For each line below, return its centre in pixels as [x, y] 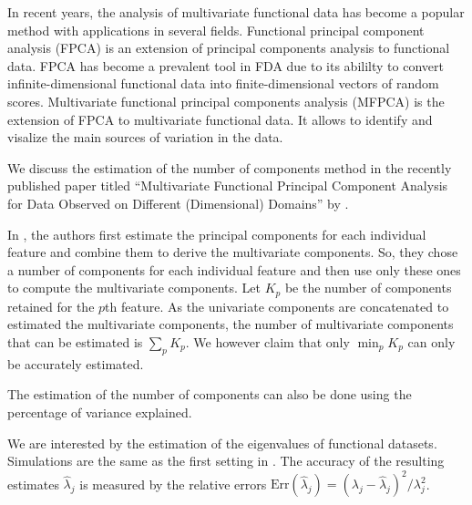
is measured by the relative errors [173, 484]
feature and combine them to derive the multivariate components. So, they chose [233, 252]
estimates [33, 484]
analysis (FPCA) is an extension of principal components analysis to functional [229, 48]
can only [431, 341]
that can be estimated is [75, 341]
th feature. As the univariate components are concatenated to [277, 306]
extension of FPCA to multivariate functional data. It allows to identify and [220, 119]
